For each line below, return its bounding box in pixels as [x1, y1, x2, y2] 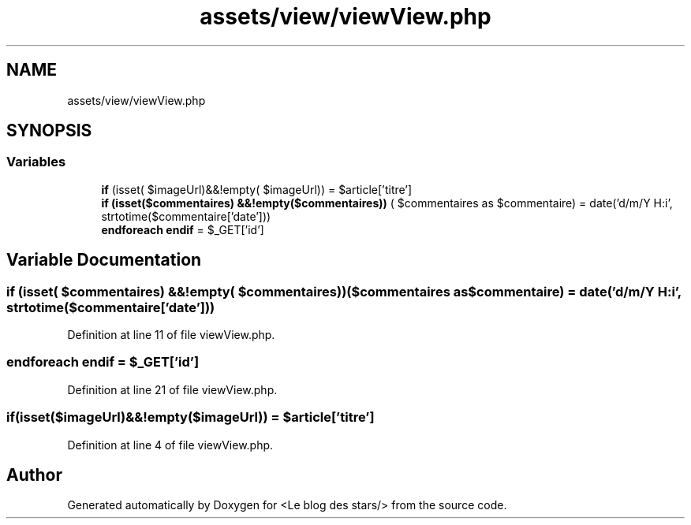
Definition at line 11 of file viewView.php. [67, 328, 275, 342]
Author [6, 464, 62, 485]
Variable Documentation [6, 250, 202, 270]
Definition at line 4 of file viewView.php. [67, 438, 274, 452]
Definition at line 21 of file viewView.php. [67, 382, 278, 397]
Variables [6, 154, 66, 170]
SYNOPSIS [6, 121, 92, 141]
